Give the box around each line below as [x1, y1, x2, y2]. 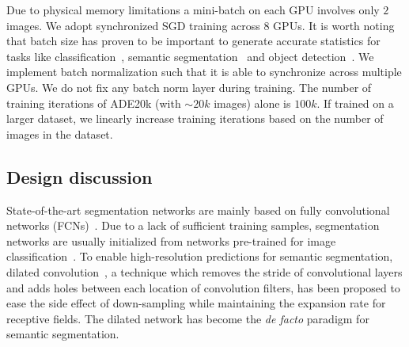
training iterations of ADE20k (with [6, 94, 181, 111]
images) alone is [214, 94, 291, 111]
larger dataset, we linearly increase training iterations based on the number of [6, 110, 384, 127]
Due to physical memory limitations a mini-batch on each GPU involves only [6, 2, 380, 17]
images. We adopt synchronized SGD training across [6, 17, 260, 33]
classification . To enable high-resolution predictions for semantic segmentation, [6, 248, 393, 265]
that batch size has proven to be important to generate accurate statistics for [6, 32, 381, 49]
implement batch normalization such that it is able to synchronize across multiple [6, 63, 402, 80]
